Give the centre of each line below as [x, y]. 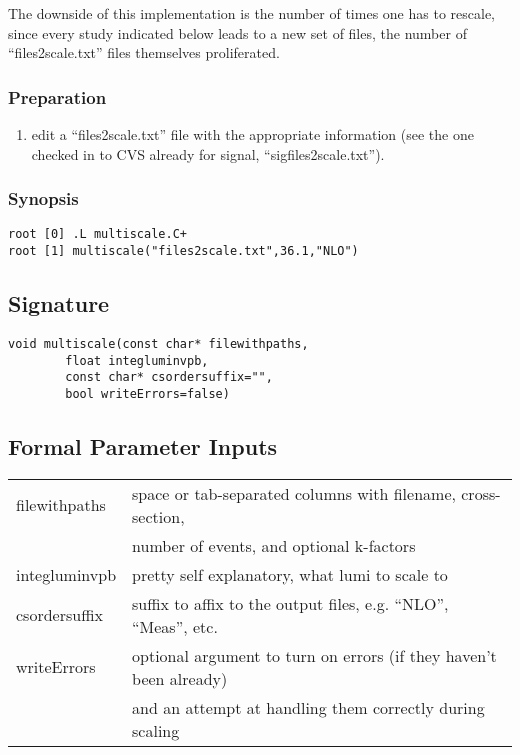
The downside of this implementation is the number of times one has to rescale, [251, 13]
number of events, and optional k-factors [274, 545]
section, [158, 516]
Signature [59, 303]
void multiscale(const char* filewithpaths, [158, 343]
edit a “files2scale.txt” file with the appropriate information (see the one [252, 134]
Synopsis [43, 198]
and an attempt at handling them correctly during [308, 707]
